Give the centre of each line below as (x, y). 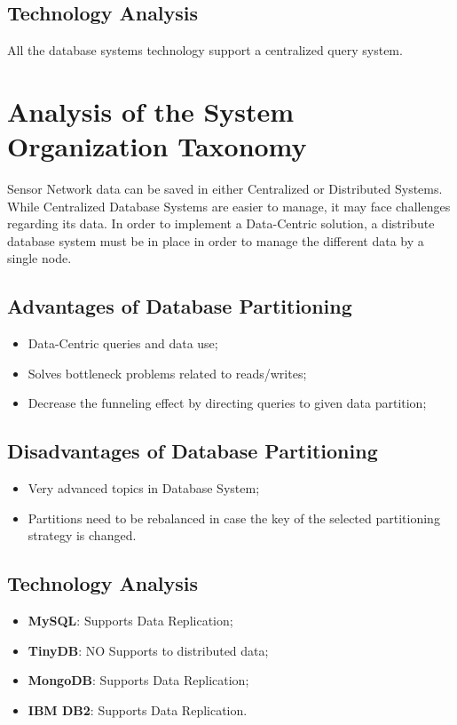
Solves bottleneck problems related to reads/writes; (167, 373)
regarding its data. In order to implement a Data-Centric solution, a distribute (221, 223)
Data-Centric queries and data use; (123, 343)
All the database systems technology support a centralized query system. (205, 50)
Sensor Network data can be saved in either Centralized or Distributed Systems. (225, 189)
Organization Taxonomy (157, 146)
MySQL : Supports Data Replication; (130, 621)
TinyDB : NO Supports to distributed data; (148, 650)
